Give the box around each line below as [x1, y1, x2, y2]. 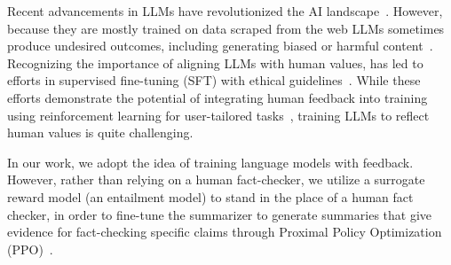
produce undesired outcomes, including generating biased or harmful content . [7, 36, 433, 55]
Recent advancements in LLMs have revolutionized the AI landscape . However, [7, 2, 443, 19]
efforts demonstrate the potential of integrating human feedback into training [7, 88, 428, 106]
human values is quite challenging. [7, 123, 194, 142]
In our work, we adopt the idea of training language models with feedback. [7, 152, 414, 171]
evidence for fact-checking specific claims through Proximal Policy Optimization [7, 222, 442, 241]
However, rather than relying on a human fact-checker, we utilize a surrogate [7, 170, 425, 189]
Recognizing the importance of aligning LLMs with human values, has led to [7, 53, 423, 72]
